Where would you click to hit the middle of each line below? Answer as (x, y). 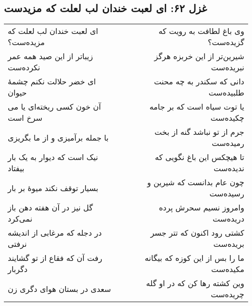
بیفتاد (16, 168)
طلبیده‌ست (226, 93)
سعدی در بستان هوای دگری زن (59, 289)
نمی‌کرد (20, 219)
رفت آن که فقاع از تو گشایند (55, 258)
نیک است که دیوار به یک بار (53, 157)
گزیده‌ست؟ (226, 42)
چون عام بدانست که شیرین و (196, 182)
